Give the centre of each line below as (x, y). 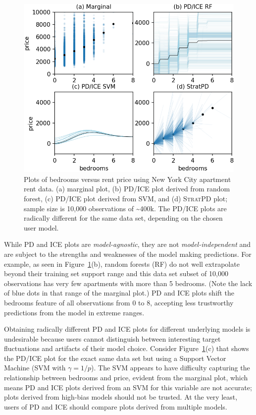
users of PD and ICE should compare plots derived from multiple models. (116, 406)
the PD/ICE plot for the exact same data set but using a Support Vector (115, 358)
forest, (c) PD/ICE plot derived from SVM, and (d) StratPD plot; (126, 198)
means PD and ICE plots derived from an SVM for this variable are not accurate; (128, 387)
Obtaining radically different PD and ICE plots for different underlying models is (127, 329)
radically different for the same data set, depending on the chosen (123, 218)
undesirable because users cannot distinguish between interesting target (112, 338)
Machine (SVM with (35, 368)
